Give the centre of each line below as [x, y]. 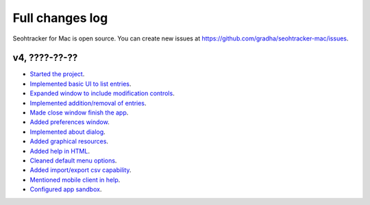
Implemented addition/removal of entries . [88, 103]
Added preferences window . [70, 122]
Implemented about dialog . [67, 132]
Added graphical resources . [69, 141]
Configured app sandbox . [66, 189]
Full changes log [60, 18]
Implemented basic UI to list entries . [81, 84]
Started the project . [57, 74]
